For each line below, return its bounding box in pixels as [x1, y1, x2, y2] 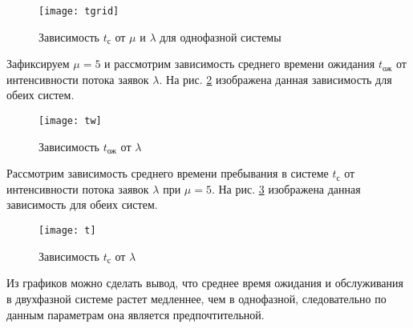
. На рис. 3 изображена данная [211, 180, 361, 197]
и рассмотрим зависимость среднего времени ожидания [104, 55, 375, 72]
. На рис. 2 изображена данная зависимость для [159, 70, 392, 87]
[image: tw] [38, 115, 102, 127]
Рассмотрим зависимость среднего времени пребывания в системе [6, 165, 329, 182]
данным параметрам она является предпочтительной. [6, 306, 265, 322]
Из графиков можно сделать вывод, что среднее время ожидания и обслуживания [6, 274, 404, 291]
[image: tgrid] [38, 6, 119, 17]
